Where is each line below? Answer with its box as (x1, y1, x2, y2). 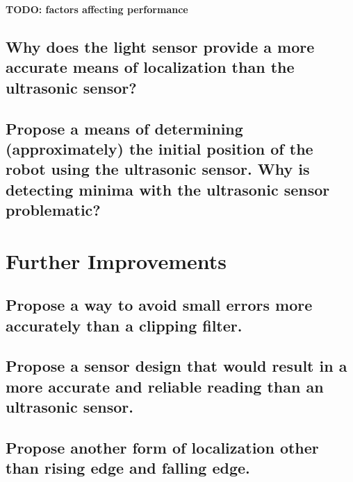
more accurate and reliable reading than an (6, 375, 324, 397)
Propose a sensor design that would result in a (6, 355, 347, 377)
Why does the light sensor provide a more (6, 35, 315, 57)
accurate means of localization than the (6, 56, 295, 78)
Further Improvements (6, 246, 227, 275)
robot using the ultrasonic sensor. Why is (6, 158, 310, 180)
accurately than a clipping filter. (6, 314, 243, 336)
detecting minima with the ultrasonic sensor (6, 178, 330, 200)
